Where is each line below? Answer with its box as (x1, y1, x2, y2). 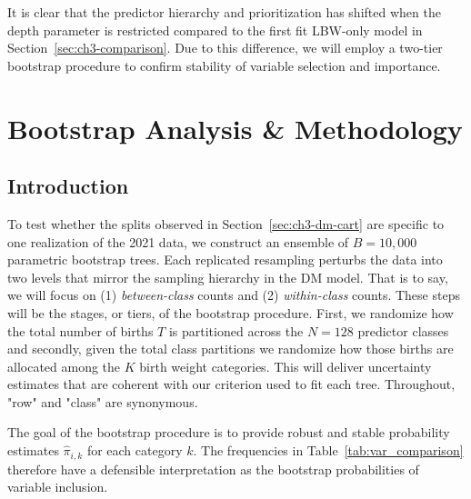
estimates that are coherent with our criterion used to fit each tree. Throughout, (7, 374, 456, 394)
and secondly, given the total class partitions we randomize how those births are (7, 339, 454, 358)
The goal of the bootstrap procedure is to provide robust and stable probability (7, 423, 450, 442)
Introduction (7, 172, 129, 200)
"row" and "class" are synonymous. (7, 392, 198, 411)
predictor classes (357, 321, 449, 340)
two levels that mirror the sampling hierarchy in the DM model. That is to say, (7, 267, 448, 286)
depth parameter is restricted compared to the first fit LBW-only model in (7, 20, 423, 39)
